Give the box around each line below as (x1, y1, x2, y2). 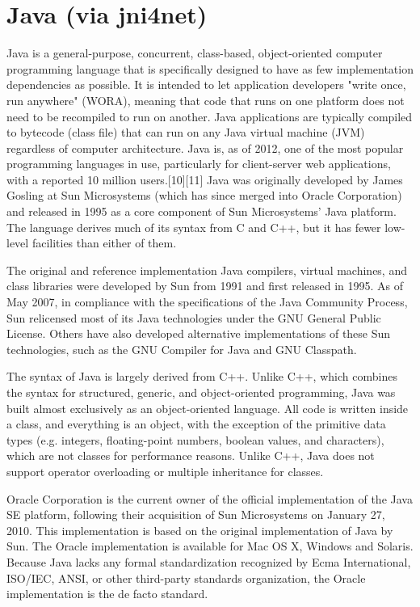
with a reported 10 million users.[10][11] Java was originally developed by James (6, 171, 403, 188)
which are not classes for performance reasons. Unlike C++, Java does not (6, 447, 375, 464)
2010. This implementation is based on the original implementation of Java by (6, 521, 393, 538)
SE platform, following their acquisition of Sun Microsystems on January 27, (6, 506, 385, 523)
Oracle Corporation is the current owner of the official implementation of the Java (6, 490, 413, 507)
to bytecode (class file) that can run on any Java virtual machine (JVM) (6, 124, 365, 141)
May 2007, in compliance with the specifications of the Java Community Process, (6, 293, 408, 310)
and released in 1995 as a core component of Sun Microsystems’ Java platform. (6, 203, 397, 220)
